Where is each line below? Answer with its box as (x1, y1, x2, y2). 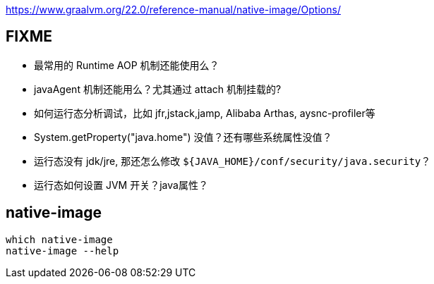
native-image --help (6, 245, 119, 257)
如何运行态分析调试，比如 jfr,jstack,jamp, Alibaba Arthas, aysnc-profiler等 (34, 106, 375, 119)
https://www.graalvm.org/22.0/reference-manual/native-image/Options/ (6, 4, 341, 16)
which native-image (6, 233, 113, 245)
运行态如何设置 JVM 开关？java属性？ (34, 178, 208, 191)
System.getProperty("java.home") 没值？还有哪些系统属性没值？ (34, 130, 332, 143)
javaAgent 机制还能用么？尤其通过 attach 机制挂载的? (34, 82, 282, 95)
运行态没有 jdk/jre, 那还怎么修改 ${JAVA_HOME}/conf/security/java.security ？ (34, 154, 431, 167)
